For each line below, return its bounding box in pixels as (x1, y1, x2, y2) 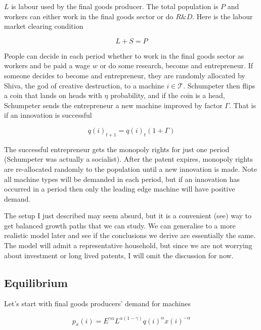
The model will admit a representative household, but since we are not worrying (4, 240, 252, 251)
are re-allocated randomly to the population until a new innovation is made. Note (4, 163, 257, 174)
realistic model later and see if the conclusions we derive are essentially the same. (4, 230, 256, 241)
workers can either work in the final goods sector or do (4, 11, 173, 21)
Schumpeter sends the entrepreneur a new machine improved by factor (4, 100, 223, 110)
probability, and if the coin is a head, (110, 90, 225, 101)
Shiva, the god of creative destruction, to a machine (4, 80, 164, 90)
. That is (229, 100, 256, 110)
